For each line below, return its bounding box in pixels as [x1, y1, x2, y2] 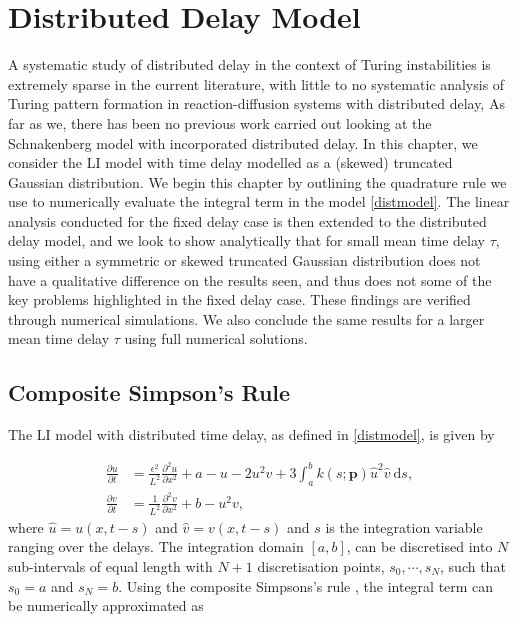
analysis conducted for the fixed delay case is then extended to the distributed [8, 210, 487, 231]
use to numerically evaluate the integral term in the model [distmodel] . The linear [8, 191, 510, 212]
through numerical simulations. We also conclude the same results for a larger [8, 308, 485, 329]
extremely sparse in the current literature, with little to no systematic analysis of [8, 73, 505, 94]
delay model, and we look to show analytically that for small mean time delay [8, 230, 485, 251]
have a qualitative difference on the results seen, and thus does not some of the [8, 269, 492, 290]
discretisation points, [257, 555, 385, 576]
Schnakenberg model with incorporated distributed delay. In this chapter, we [8, 132, 478, 153]
